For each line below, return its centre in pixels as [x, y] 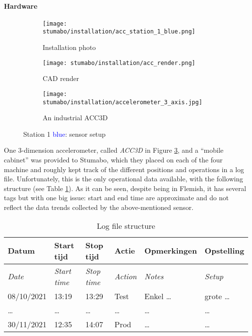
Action [126, 276]
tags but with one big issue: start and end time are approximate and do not [116, 198]
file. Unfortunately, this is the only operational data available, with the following [124, 179]
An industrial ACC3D [75, 118]
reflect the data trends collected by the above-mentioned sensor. [99, 207]
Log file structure [126, 225]
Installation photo [69, 47]
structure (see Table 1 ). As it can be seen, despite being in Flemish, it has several [125, 188]
